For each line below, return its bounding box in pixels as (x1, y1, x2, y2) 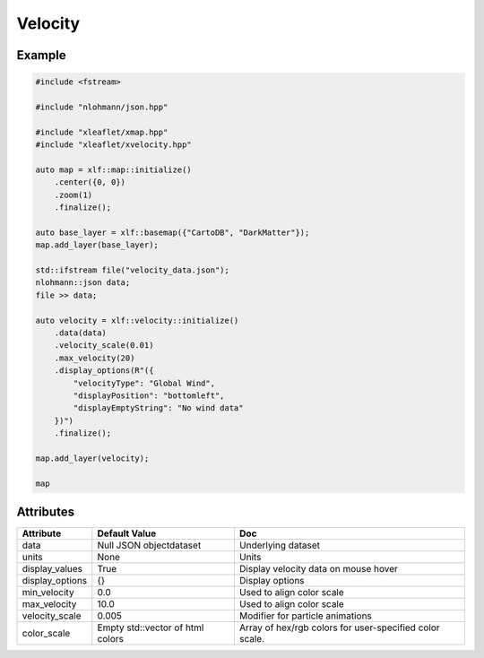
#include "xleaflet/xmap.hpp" (35, 126, 169, 137)
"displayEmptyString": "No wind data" (73, 403, 244, 413)
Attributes (16, 505, 75, 520)
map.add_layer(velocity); (35, 453, 150, 463)
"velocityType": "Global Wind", (73, 377, 215, 388)
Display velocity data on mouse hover (238, 563, 399, 576)
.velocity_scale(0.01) (54, 341, 154, 351)
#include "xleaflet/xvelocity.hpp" (35, 140, 192, 150)
